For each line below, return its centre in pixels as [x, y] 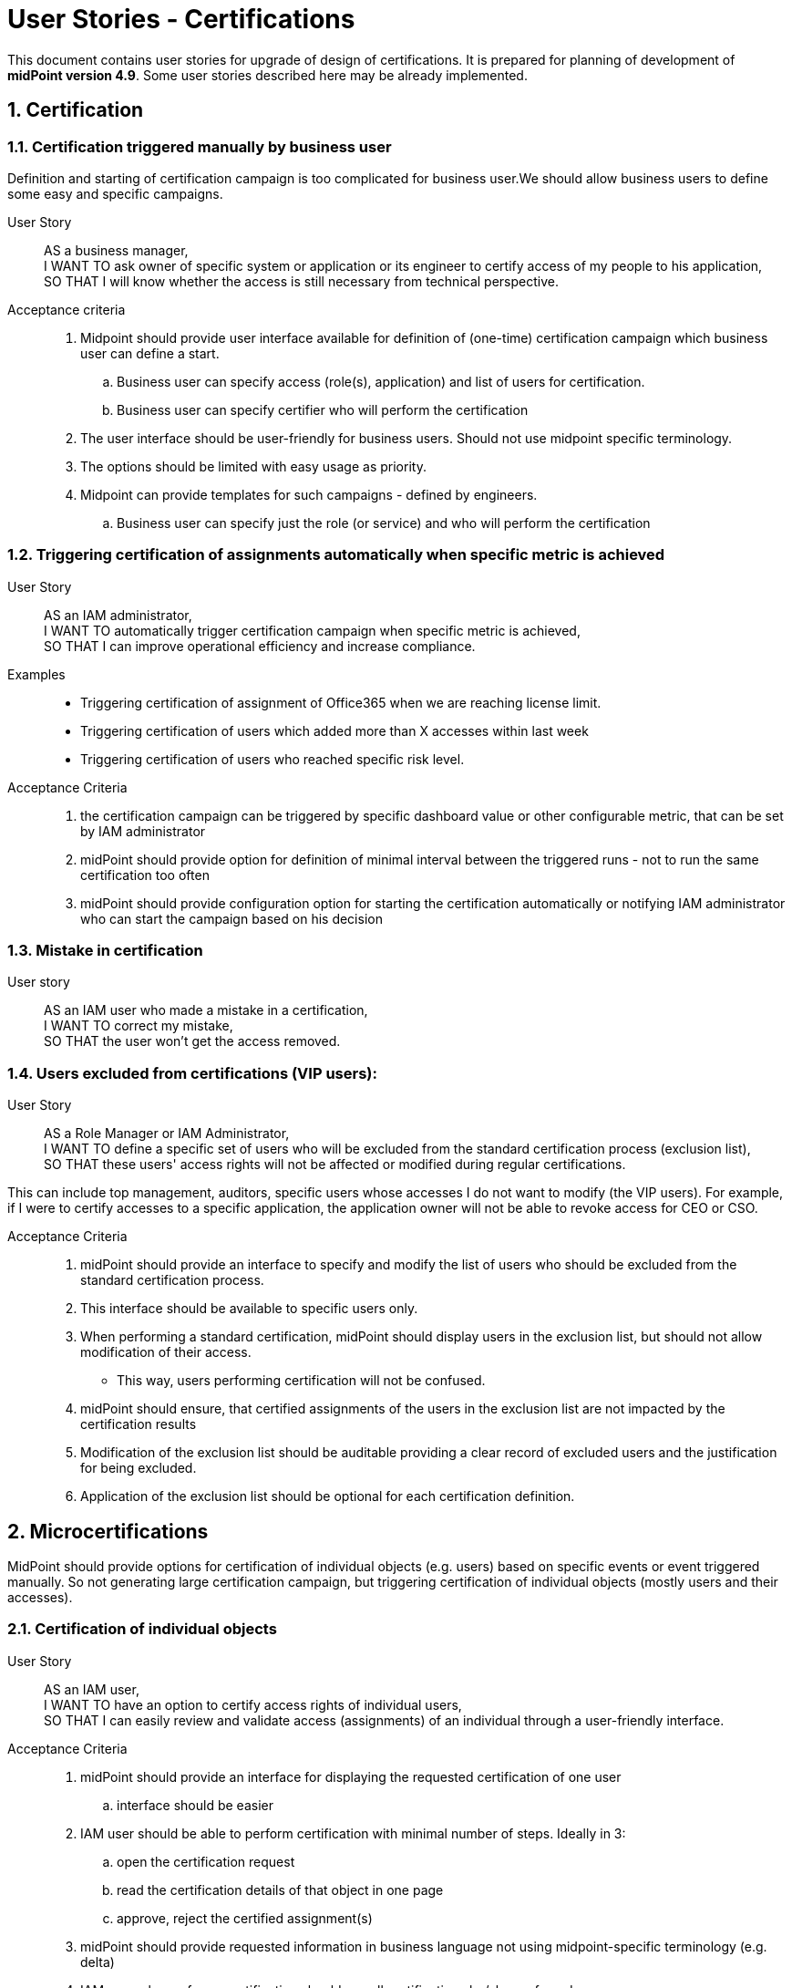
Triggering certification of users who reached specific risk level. [273, 759]
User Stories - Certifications [181, 19]
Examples [36, 674]
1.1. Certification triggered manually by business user [200, 146]
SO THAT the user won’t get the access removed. [192, 1041]
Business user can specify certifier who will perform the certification [323, 409]
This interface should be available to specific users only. [249, 1309]
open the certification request [206, 1861]
